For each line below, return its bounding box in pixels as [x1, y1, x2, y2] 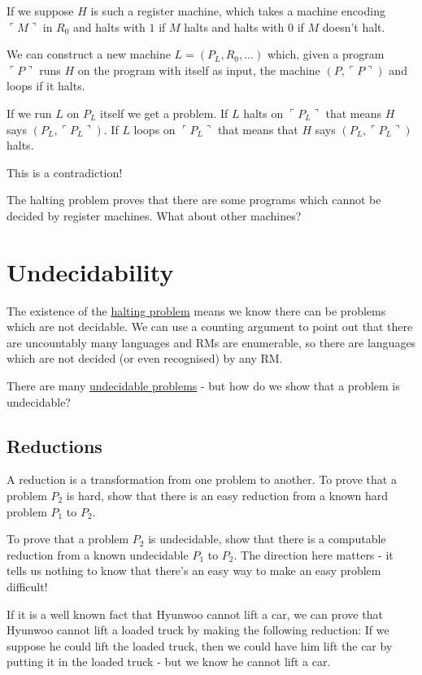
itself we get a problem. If [100, 104, 228, 121]
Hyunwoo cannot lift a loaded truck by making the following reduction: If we [7, 621, 389, 638]
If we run [7, 104, 52, 121]
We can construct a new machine [7, 46, 171, 63]
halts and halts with [184, 18, 285, 35]
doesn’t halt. [322, 18, 385, 35]
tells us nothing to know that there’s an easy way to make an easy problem [7, 562, 381, 579]
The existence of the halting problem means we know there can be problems [7, 302, 386, 319]
